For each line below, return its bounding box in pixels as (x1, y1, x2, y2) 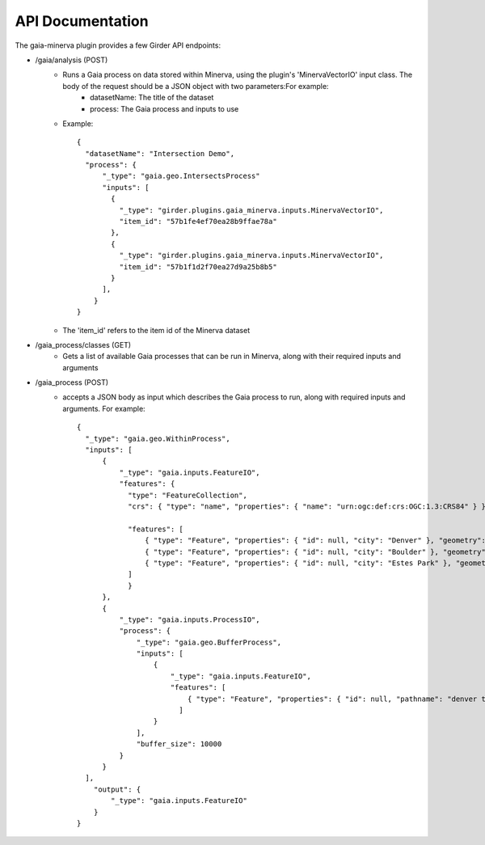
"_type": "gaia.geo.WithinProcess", (85, 433, 230, 443)
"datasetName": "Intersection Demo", (85, 149, 234, 158)
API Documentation (15, 12, 149, 30)
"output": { (93, 784, 141, 794)
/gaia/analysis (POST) (35, 55, 108, 65)
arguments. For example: (62, 403, 145, 413)
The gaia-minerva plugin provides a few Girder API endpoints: (15, 40, 221, 50)
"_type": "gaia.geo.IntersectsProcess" (102, 171, 260, 181)
